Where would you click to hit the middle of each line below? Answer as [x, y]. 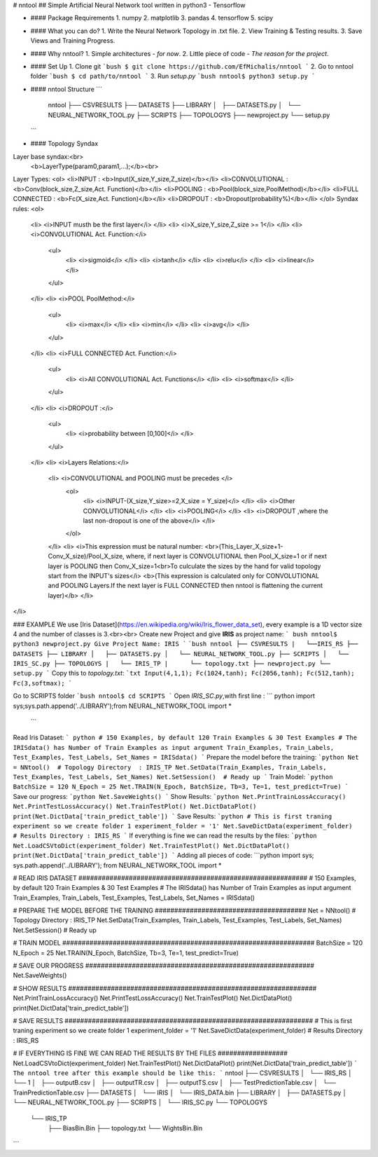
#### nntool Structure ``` [66, 89]
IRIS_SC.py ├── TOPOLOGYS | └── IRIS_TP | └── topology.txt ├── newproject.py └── [171, 664]
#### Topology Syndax [64, 144]
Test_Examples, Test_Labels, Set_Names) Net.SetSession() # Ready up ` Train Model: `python [173, 777]
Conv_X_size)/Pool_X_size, [86, 556]
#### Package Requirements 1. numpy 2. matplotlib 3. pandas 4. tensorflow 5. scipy [152, 18]
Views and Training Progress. [73, 41]
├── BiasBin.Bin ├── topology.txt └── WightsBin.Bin [125, 1128]
